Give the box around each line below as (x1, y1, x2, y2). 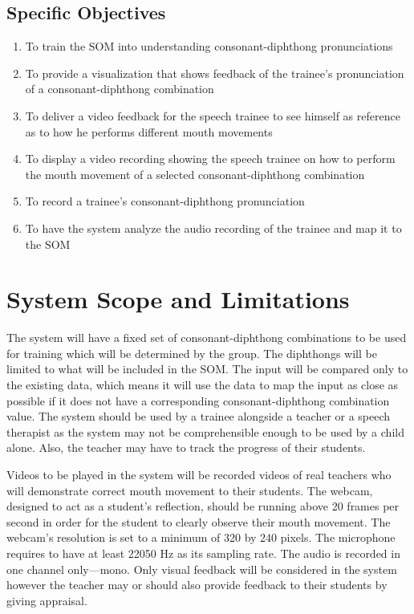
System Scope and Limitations (6, 283, 350, 315)
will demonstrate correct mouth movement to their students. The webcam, (6, 482, 373, 498)
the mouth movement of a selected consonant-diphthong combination (25, 165, 365, 182)
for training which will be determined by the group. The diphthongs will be (6, 344, 377, 361)
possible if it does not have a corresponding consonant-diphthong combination (6, 392, 390, 409)
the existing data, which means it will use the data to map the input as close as (6, 376, 399, 393)
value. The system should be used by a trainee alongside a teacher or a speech (6, 408, 391, 425)
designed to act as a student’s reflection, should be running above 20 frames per (6, 498, 400, 514)
